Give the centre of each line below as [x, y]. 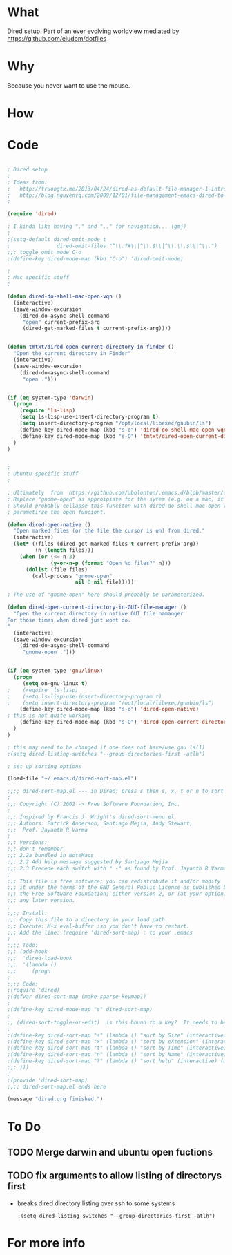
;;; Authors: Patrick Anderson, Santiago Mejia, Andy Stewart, [100, 823]
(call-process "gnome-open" [72, 576]
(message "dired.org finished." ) [55, 1099]
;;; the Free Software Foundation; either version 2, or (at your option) [117, 894]
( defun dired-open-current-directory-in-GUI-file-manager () [97, 607]
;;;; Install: [28, 913]
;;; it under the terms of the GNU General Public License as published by [118, 888]
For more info [46, 1243]
